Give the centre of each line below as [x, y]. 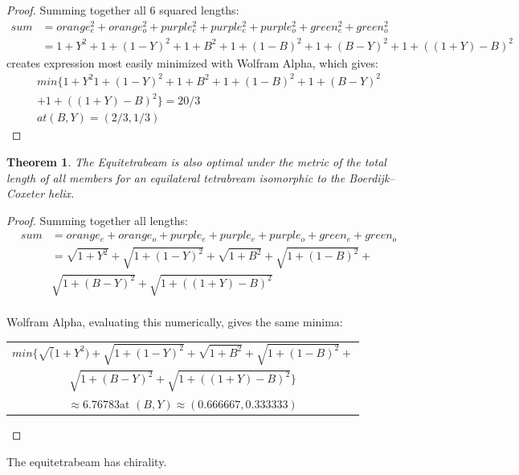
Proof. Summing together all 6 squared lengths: [123, 10]
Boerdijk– [372, 177]
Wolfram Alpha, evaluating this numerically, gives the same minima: [175, 322]
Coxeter [26, 193]
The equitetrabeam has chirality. [87, 461]
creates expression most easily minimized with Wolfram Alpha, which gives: [192, 62]
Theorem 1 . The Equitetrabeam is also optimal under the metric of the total [196, 161]
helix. [61, 193]
